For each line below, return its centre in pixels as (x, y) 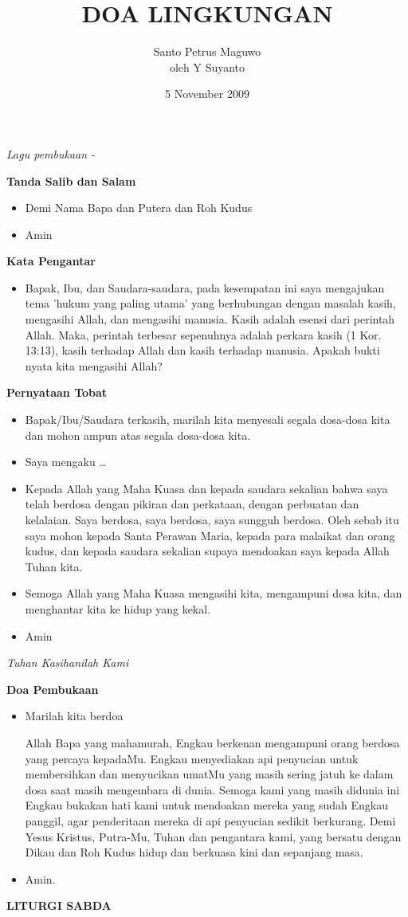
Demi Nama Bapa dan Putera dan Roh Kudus (139, 208)
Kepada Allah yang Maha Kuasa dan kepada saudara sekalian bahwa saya (206, 488)
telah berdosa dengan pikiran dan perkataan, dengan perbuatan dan (192, 504)
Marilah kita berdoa (74, 716)
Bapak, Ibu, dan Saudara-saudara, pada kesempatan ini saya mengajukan (205, 287)
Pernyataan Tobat (57, 392)
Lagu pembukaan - (51, 153)
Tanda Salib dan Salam (71, 180)
